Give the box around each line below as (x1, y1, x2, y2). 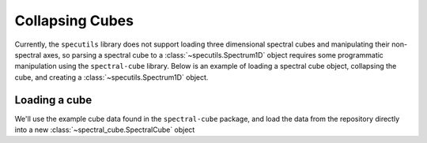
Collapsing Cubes (14, 12, 134, 29)
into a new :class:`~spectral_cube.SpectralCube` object (14, 125, 195, 134)
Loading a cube (14, 93, 93, 107)
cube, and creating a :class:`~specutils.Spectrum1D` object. (14, 72, 209, 82)
